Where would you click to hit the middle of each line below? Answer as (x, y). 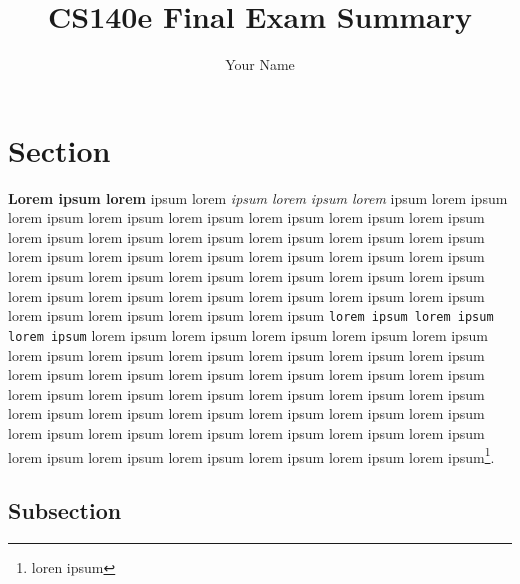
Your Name (260, 64)
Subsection (65, 510)
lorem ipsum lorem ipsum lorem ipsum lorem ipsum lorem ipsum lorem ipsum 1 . (251, 455)
